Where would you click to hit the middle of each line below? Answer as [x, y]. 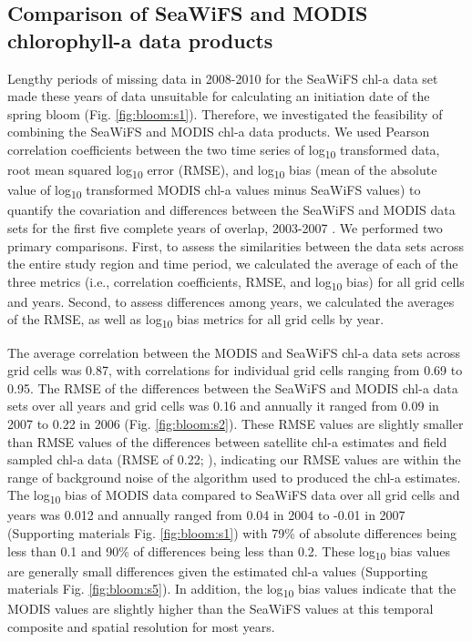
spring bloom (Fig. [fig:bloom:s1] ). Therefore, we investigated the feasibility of [225, 113]
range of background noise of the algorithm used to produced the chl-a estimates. [234, 477]
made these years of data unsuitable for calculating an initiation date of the [219, 96]
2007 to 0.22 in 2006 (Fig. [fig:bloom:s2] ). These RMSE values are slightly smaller [236, 423]
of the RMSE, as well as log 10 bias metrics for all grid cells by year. [196, 321]
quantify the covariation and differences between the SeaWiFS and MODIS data [231, 210]
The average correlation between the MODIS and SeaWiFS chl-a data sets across [234, 352]
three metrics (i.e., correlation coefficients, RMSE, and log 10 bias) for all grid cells [236, 282]
